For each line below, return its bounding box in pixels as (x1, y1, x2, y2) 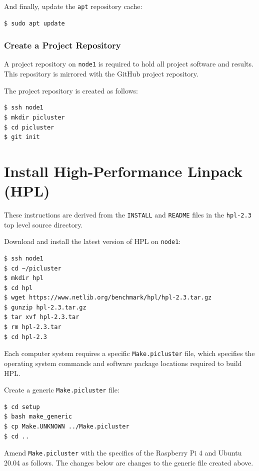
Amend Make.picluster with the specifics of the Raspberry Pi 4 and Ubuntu (4, 447, 242, 458)
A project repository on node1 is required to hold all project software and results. (4, 58, 253, 69)
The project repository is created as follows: (4, 85, 138, 95)
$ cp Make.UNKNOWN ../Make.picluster (4, 422, 129, 430)
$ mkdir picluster (4, 113, 65, 121)
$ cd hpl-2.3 (4, 333, 47, 340)
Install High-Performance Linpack (4, 160, 243, 181)
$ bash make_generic (4, 413, 72, 420)
